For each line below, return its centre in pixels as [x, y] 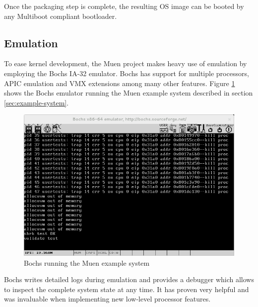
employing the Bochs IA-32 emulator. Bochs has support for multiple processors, [127, 73]
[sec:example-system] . [36, 102]
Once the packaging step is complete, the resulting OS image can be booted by [124, 6]
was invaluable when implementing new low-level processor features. [107, 299]
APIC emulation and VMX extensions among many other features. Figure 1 [120, 83]
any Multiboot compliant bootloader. [61, 16]
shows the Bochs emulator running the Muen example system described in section [129, 93]
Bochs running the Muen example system [87, 262]
